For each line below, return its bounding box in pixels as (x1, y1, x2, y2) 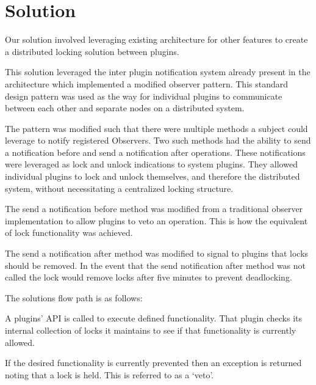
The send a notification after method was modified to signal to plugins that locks (5, 247, 309, 260)
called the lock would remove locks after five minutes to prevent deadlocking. (5, 271, 292, 284)
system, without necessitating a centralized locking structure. (5, 182, 234, 194)
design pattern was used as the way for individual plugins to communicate (5, 89, 282, 102)
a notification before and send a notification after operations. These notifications (5, 145, 306, 158)
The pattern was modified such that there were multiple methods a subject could (5, 122, 308, 134)
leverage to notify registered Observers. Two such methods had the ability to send (5, 134, 311, 147)
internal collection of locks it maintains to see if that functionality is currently (5, 324, 296, 336)
